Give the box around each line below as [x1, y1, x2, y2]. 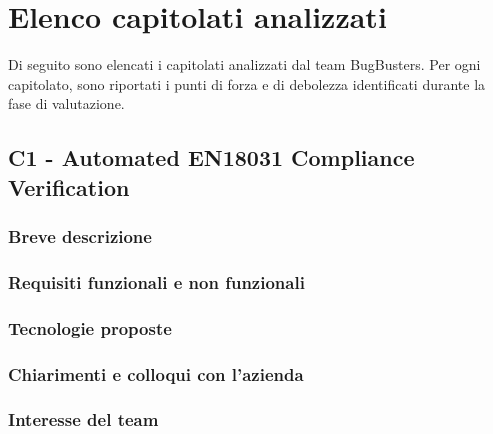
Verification [8, 171, 130, 202]
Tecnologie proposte [8, 315, 172, 340]
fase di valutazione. [8, 93, 125, 114]
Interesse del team [8, 407, 159, 432]
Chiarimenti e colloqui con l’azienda [8, 361, 304, 386]
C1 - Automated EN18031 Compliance [8, 142, 415, 173]
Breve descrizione [8, 224, 152, 248]
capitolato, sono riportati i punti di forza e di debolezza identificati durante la [8, 73, 486, 94]
